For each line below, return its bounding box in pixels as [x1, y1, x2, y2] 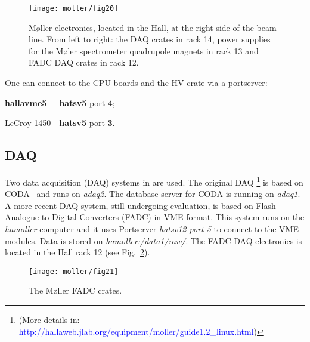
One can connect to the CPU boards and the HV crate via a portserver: [5, 76, 268, 89]
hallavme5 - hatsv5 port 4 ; [5, 96, 115, 109]
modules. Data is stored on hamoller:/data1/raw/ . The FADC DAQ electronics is [5, 234, 302, 247]
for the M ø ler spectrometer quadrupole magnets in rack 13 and [29, 44, 259, 57]
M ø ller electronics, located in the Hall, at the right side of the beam [29, 21, 277, 33]
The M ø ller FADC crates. [29, 284, 122, 297]
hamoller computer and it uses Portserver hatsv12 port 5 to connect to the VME [5, 223, 299, 235]
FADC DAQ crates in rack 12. [29, 56, 139, 69]
